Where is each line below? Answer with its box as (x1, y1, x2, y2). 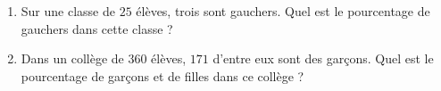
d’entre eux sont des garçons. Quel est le (212, 49, 434, 68)
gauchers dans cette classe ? (21, 19, 173, 37)
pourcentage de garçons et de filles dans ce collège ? (21, 66, 304, 85)
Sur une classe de (21, 2, 115, 20)
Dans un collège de (21, 49, 124, 68)
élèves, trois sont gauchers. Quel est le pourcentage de (136, 2, 430, 20)
